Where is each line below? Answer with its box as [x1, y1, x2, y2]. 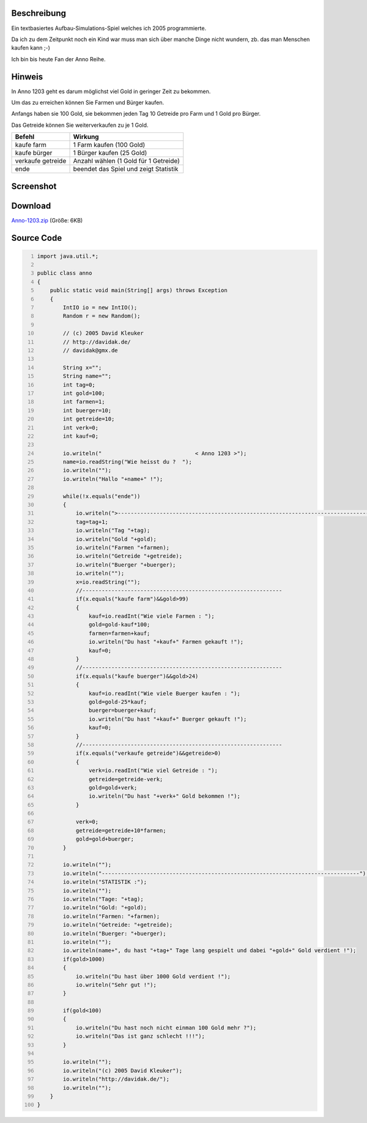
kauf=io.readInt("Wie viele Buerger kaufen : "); [89, 690, 241, 697]
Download [11, 200, 51, 211]
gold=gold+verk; [89, 784, 138, 791]
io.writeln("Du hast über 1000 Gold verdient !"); [75, 973, 231, 980]
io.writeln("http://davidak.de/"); [62, 1076, 169, 1083]
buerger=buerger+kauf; [89, 707, 157, 714]
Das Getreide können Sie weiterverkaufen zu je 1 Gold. [11, 121, 149, 129]
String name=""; [62, 372, 112, 380]
